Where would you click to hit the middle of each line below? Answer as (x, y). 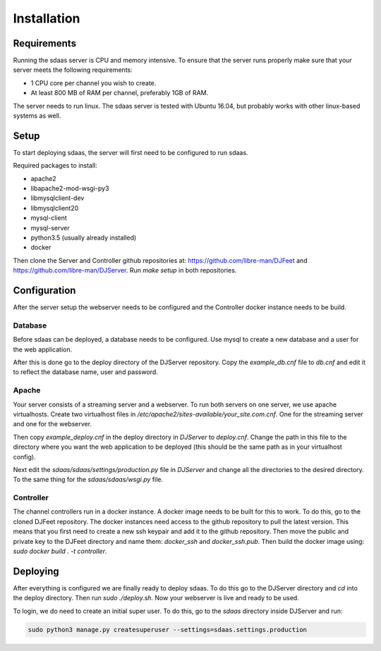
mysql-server (50, 228)
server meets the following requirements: (73, 70)
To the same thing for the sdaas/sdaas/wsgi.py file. (88, 480)
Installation (47, 18)
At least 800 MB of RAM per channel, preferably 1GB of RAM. (120, 93)
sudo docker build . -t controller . (60, 551)
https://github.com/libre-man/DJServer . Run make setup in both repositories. (125, 271)
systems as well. (37, 116)
